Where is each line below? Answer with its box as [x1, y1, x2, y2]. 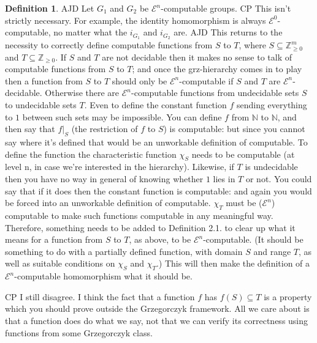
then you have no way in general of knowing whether [5, 172, 204, 185]
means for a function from [5, 233, 103, 246]
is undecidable [245, 160, 298, 173]
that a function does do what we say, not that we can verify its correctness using [5, 314, 308, 326]
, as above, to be [129, 233, 191, 246]
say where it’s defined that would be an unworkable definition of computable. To [5, 136, 308, 148]
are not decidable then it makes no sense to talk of [102, 50, 292, 63]
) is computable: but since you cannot [163, 122, 305, 135]
